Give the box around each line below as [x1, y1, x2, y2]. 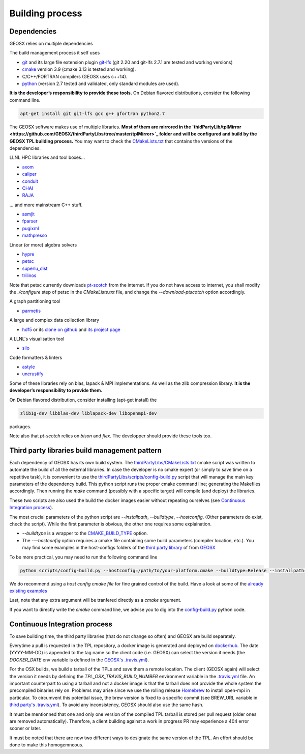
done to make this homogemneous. [9, 742, 84, 748]
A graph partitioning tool [9, 298, 60, 304]
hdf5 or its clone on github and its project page [22, 326, 120, 332]
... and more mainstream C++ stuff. [9, 202, 83, 208]
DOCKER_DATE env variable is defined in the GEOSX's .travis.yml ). [9, 657, 149, 663]
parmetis [22, 308, 41, 314]
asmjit [22, 211, 35, 217]
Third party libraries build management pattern [9, 446, 162, 455]
